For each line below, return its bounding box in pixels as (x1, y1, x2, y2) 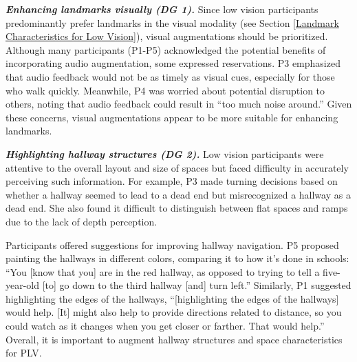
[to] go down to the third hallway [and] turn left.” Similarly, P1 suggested (42, 278, 351, 292)
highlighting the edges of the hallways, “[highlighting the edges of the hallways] (6, 291, 339, 305)
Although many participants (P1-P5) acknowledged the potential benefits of (6, 42, 326, 57)
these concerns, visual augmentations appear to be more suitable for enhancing (6, 110, 338, 124)
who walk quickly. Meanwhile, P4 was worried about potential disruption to (6, 83, 325, 97)
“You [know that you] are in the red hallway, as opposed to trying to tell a (6, 264, 320, 279)
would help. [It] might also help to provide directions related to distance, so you (6, 305, 342, 319)
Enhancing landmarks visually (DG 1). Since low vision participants (6, 2, 318, 16)
